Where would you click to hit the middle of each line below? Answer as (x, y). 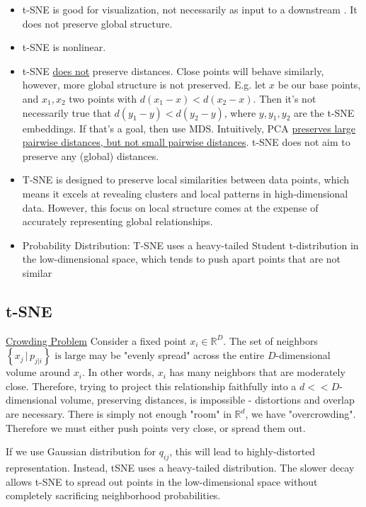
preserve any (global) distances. (91, 155)
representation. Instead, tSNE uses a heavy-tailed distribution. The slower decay (180, 468)
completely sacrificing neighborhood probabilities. (113, 495)
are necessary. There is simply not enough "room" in (119, 414)
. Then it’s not (285, 98)
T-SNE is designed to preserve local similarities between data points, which (185, 180)
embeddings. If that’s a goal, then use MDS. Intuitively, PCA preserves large (189, 128)
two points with (103, 98)
